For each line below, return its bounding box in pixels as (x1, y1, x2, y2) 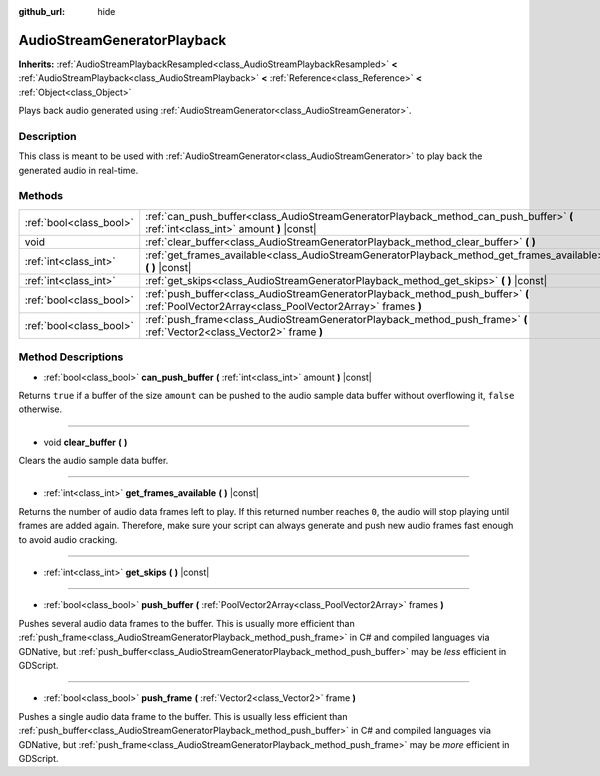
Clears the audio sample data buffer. (18, 455, 169, 467)
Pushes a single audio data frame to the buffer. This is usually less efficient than (18, 710, 348, 722)
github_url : (18, 6, 65, 17)
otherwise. (18, 403, 63, 415)
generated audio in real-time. (18, 164, 139, 176)
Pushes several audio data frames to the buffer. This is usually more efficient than (18, 617, 355, 629)
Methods (18, 189, 64, 203)
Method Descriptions (18, 350, 124, 364)
